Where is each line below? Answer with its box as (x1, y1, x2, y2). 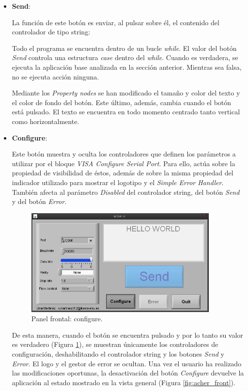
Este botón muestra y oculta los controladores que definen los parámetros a (12, 149, 236, 159)
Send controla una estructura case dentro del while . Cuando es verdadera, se (12, 52, 238, 63)
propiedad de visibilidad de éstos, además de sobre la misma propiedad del (12, 168, 233, 178)
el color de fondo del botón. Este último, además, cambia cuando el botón (12, 97, 232, 107)
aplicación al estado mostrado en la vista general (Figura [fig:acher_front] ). (12, 377, 235, 387)
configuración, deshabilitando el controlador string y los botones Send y (12, 348, 224, 359)
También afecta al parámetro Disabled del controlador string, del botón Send (12, 187, 240, 197)
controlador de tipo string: (12, 27, 91, 37)
